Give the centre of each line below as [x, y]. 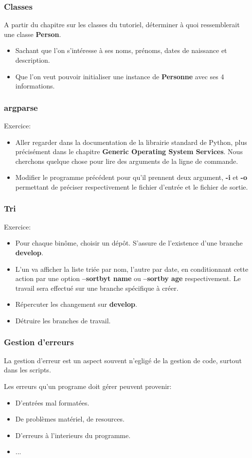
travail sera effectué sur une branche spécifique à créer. [97, 288]
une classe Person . [33, 34]
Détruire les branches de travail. [63, 320]
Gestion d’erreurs [39, 342]
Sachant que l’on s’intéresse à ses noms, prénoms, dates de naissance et [121, 50]
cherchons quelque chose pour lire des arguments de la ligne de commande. [127, 161]
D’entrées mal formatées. [52, 402]
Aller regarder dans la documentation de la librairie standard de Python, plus [131, 142]
